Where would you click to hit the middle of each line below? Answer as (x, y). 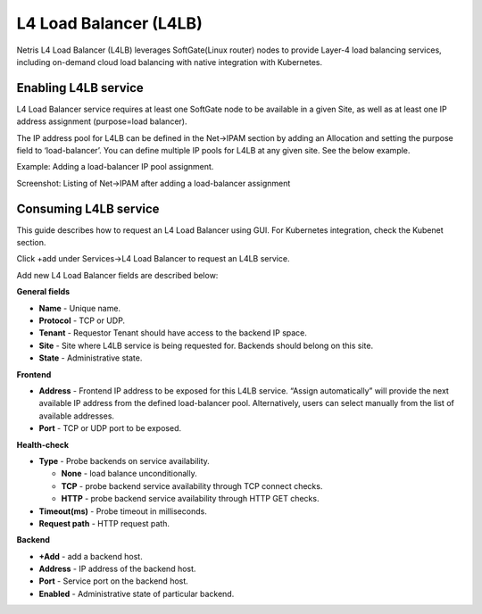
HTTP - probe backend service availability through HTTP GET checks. (190, 499)
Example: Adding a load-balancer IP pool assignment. (115, 167)
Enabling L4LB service (80, 88)
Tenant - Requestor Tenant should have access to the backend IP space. (173, 333)
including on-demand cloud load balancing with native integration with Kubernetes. (170, 62)
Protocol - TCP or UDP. (82, 320)
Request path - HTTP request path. (104, 523)
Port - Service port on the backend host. (114, 581)
